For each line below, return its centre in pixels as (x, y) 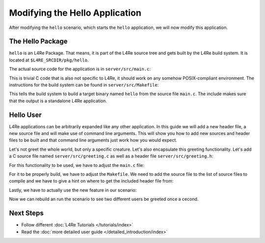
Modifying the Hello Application (75, 13)
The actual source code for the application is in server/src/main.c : (80, 69)
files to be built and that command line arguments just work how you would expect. (93, 140)
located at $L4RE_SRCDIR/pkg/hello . (49, 60)
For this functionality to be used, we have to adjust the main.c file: (77, 165)
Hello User (25, 115)
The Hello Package (39, 41)
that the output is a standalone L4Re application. (58, 101)
